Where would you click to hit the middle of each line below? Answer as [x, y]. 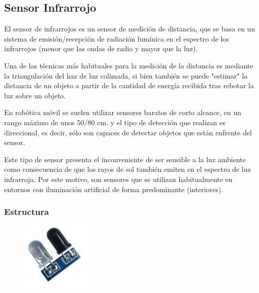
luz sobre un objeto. [35, 95]
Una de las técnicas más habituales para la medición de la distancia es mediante [129, 65]
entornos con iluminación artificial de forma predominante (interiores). [114, 189]
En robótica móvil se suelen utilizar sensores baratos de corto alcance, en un [123, 112]
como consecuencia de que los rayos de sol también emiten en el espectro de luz [127, 169]
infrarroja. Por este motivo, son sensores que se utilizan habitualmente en [118, 179]
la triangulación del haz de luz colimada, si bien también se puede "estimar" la [126, 75]
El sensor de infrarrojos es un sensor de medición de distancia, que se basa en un [130, 29]
